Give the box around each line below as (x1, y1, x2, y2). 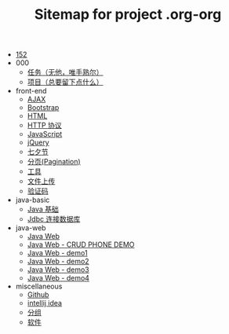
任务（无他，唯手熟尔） (27, 68, 104, 77)
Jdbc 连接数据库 (27, 215, 81, 224)
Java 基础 (27, 204, 59, 214)
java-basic (15, 195, 50, 205)
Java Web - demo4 (27, 273, 90, 283)
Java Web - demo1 (27, 248, 88, 258)
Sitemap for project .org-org (34, 6, 222, 24)
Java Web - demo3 (27, 265, 90, 274)
